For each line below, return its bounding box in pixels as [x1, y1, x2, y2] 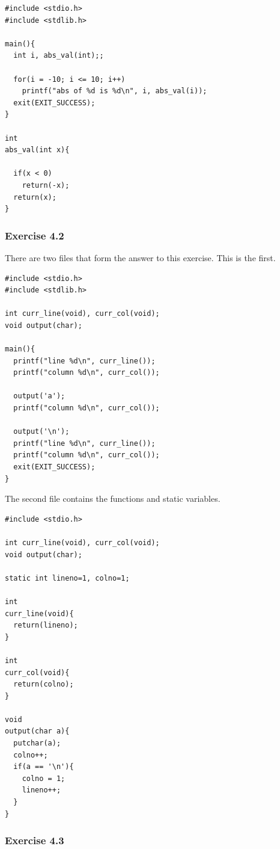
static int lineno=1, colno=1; [5, 573, 130, 582]
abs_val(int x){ [5, 146, 70, 155]
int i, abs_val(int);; [13, 51, 104, 60]
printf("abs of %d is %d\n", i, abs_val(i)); [22, 87, 207, 96]
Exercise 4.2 [5, 227, 64, 242]
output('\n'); [13, 427, 70, 436]
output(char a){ [5, 727, 70, 736]
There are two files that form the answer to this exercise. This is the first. [5, 251, 276, 264]
